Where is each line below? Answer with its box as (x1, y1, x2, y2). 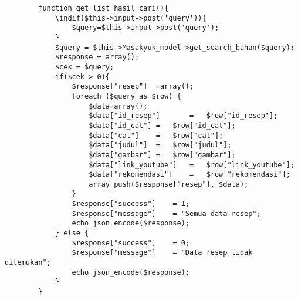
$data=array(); (89, 102, 148, 110)
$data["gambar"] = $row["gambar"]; (89, 150, 236, 159)
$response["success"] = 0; (72, 238, 189, 247)
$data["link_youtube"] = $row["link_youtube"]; (89, 160, 294, 169)
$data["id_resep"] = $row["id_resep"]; (89, 112, 278, 120)
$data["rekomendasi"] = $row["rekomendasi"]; (89, 170, 290, 179)
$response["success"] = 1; (72, 200, 189, 208)
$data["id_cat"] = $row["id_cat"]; (89, 121, 236, 130)
